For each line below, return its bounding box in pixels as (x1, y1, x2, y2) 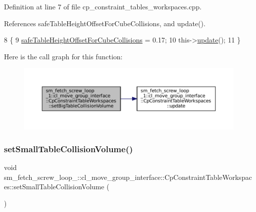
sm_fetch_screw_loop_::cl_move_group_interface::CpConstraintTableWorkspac (4, 171, 252, 182)
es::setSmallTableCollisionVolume (4, 181, 104, 192)
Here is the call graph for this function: (4, 51, 123, 61)
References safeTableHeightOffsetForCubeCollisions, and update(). (4, 18, 205, 28)
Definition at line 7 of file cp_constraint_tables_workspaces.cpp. (4, 1, 202, 11)
